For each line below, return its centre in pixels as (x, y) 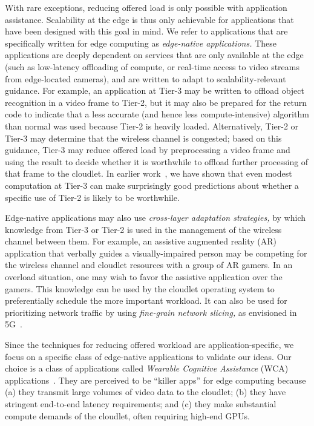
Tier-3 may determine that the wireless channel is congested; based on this (143, 138)
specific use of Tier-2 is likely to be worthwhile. (92, 197)
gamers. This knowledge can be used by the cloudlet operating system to (140, 288)
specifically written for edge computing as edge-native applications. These (141, 43)
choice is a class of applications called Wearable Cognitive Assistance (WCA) (147, 368)
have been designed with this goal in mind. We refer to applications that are (146, 31)
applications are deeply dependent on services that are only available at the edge (154, 55)
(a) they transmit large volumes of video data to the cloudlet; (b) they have (146, 392)
